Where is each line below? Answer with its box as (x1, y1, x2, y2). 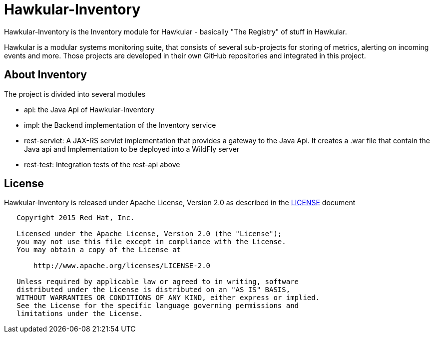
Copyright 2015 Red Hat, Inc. (16, 214, 135, 222)
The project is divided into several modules (4, 89, 146, 98)
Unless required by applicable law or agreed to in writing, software (16, 278, 299, 286)
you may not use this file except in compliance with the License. (16, 238, 286, 246)
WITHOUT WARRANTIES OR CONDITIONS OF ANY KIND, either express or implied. (16, 294, 320, 302)
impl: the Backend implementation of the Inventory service (24, 120, 216, 129)
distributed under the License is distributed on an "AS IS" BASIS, (16, 286, 291, 294)
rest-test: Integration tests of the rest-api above (24, 160, 180, 169)
